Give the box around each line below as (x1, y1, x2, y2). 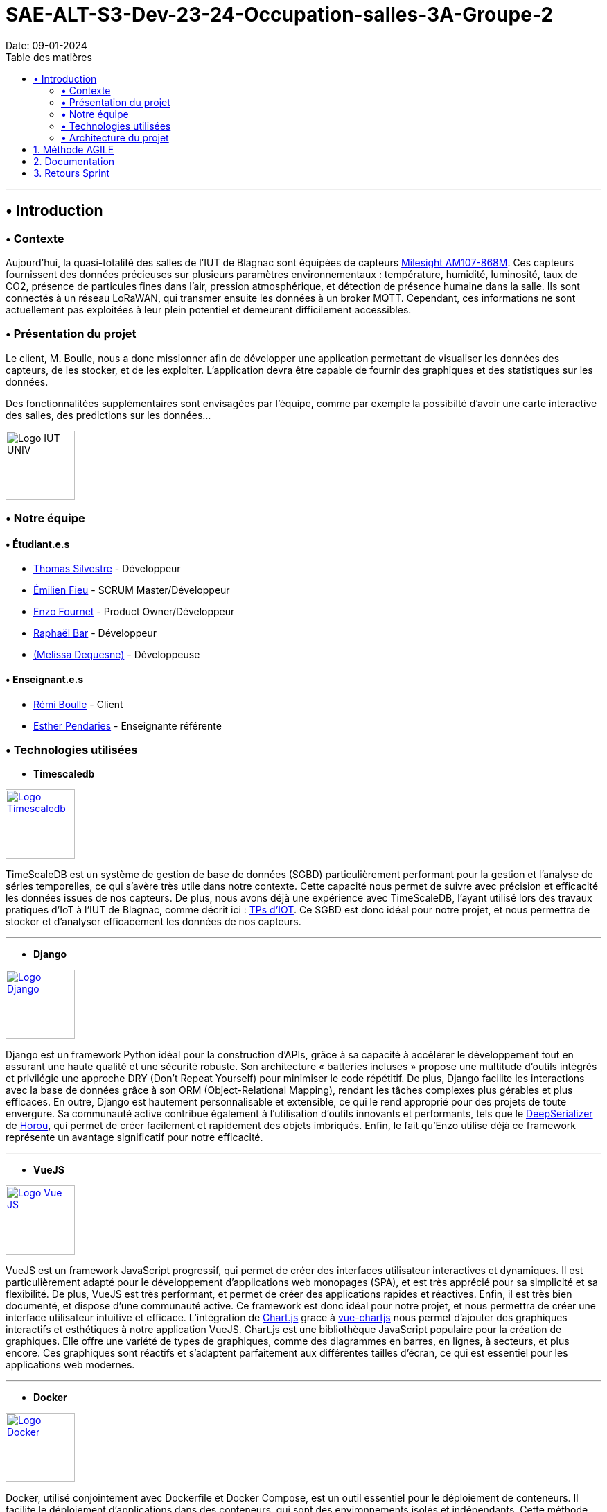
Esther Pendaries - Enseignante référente (33, 719, 222, 732)
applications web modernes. (6, 1359, 135, 1371)
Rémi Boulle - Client (33, 698, 123, 710)
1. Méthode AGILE (33, 143, 114, 155)
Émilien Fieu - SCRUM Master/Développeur (33, 584, 230, 596)
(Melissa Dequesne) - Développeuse (33, 648, 200, 661)
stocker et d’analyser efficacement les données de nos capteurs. (6, 916, 301, 928)
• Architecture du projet (61, 131, 169, 144)
